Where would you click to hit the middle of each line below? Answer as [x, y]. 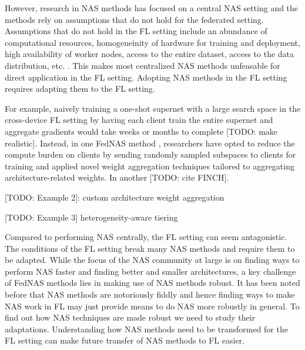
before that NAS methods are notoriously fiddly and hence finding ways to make [150, 294]
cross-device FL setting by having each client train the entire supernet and [139, 120]
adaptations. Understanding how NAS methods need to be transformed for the [146, 329]
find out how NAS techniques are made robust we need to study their [130, 317]
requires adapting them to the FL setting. [80, 89]
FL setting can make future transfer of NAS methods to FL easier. [125, 340]
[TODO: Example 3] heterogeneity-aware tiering [91, 217]
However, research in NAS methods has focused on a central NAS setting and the [152, 8]
